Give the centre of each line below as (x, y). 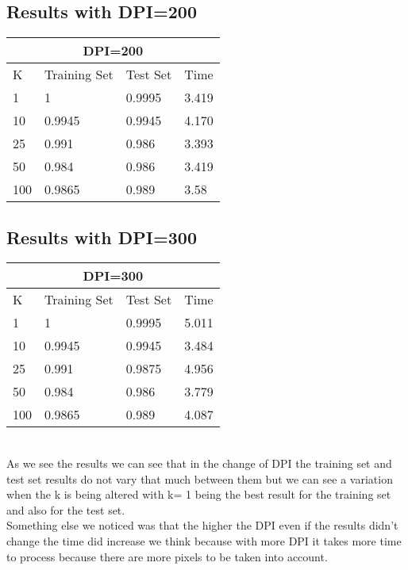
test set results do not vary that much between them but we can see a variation (200, 478)
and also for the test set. (66, 509)
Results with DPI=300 (102, 237)
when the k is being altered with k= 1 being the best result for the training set (199, 494)
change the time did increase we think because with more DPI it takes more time (204, 540)
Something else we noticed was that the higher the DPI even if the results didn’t (202, 525)
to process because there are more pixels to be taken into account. (167, 556)
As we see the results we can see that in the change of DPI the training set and (199, 463)
